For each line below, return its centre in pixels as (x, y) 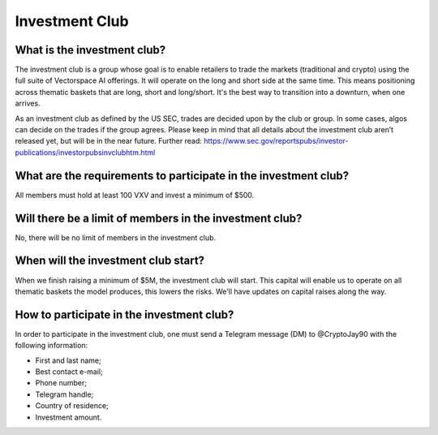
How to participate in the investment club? (125, 314)
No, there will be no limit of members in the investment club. (116, 237)
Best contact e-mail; (69, 371)
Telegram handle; (64, 394)
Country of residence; (72, 406)
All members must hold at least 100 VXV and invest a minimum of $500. (135, 195)
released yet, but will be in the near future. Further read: (109, 141)
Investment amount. (69, 417)
